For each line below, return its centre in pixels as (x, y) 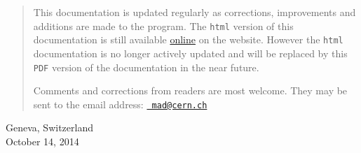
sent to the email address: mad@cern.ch (120, 104)
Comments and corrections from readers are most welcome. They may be (190, 90)
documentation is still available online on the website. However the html (188, 39)
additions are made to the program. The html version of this (163, 25)
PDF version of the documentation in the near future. (146, 67)
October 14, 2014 (42, 141)
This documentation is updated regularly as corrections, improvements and (195, 12)
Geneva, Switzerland (49, 127)
